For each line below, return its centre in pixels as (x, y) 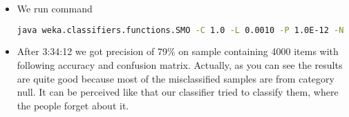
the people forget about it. (73, 105)
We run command (55, 8)
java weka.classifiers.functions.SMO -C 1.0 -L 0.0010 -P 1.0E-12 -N (180, 30)
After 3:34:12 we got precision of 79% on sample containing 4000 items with (178, 51)
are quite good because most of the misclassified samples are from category (176, 78)
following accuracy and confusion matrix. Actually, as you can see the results (180, 65)
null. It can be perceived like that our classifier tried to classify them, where (178, 92)
